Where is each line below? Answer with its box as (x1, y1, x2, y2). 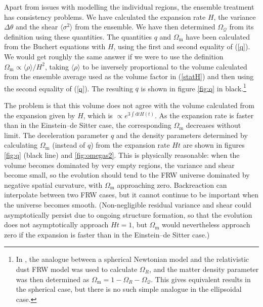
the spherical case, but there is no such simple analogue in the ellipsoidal (16, 284, 242, 294)
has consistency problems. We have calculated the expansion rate (4, 11, 206, 22)
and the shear (15, 21, 58, 32)
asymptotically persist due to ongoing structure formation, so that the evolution (4, 209, 252, 220)
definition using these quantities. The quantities (4, 31, 152, 42)
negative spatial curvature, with (4, 179, 103, 190)
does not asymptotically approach (4, 219, 109, 230)
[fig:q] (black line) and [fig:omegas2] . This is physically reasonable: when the (4, 149, 240, 160)
